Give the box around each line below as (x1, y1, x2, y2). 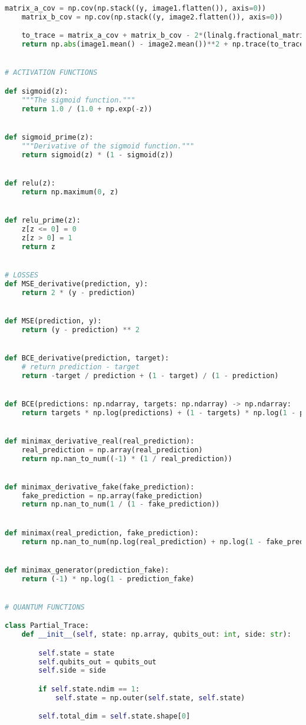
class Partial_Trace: (5, 621, 89, 630)
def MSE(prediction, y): (5, 316, 102, 325)
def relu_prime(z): (5, 216, 81, 224)
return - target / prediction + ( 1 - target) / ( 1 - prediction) (21, 371, 279, 380)
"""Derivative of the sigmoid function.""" (21, 141, 195, 150)
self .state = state (38, 648, 115, 657)
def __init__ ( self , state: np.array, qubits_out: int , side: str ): (21, 630, 291, 639)
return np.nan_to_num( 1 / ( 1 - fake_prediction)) (21, 500, 220, 509)
